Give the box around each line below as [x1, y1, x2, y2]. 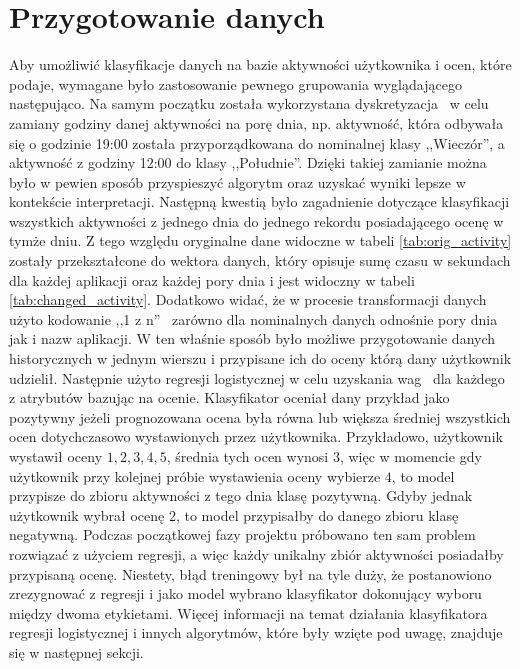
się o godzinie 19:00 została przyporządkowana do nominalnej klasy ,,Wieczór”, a [9, 132, 505, 153]
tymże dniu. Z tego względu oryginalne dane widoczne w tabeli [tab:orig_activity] [9, 230, 512, 251]
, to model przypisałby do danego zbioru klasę [175, 504, 459, 525]
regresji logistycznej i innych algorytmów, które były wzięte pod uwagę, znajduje [9, 622, 503, 643]
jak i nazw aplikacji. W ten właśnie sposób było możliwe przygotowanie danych [9, 328, 496, 349]
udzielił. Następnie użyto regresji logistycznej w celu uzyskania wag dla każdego [9, 367, 505, 388]
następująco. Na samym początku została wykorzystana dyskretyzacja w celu [9, 93, 489, 114]
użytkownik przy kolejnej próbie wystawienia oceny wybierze [9, 465, 381, 486]
